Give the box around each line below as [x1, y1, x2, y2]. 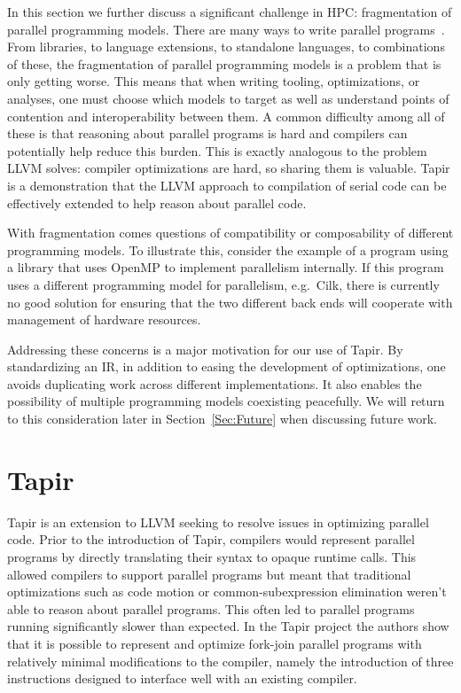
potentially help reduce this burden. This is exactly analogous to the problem [7, 141, 427, 160]
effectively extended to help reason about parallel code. [7, 193, 307, 212]
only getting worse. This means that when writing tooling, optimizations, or [7, 72, 420, 90]
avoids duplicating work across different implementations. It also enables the [7, 374, 422, 393]
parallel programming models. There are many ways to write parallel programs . [7, 19, 445, 38]
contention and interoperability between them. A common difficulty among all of [7, 106, 445, 125]
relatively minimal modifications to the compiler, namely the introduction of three [7, 651, 454, 670]
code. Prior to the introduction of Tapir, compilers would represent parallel [7, 530, 415, 549]
